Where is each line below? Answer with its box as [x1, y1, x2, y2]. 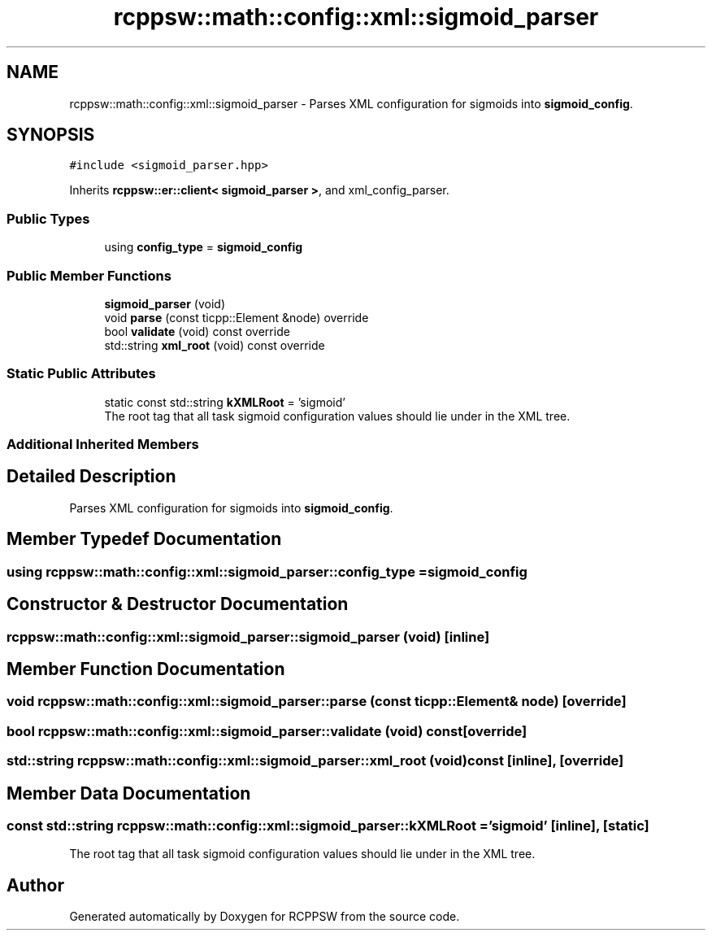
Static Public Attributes [7, 365, 156, 382]
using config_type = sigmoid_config [104, 240, 303, 255]
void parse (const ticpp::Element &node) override [104, 310, 369, 325]
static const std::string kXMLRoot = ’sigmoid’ [104, 394, 345, 409]
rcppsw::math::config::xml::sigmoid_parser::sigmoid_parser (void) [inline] [7, 628, 490, 645]
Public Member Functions [7, 267, 171, 284]
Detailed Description [7, 466, 176, 487]
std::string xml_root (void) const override [104, 338, 325, 352]
